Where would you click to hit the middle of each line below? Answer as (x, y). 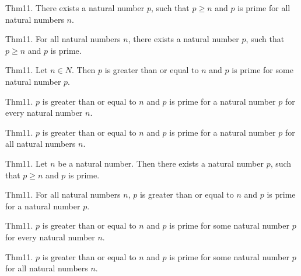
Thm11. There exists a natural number (75, 8)
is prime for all (264, 8)
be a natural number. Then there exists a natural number (161, 163)
